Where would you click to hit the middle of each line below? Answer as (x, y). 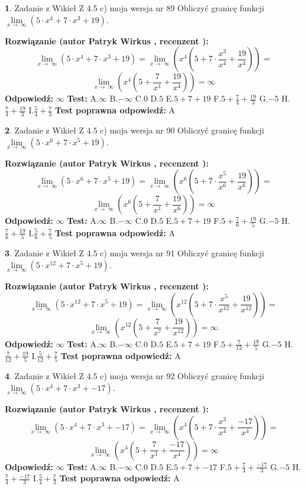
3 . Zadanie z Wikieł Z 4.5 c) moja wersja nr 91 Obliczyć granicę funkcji (134, 253)
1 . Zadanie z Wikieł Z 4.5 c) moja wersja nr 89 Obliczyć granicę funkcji (134, 8)
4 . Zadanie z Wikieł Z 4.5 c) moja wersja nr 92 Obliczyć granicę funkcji (134, 376)
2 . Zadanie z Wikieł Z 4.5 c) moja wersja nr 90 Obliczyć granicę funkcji (134, 130)
